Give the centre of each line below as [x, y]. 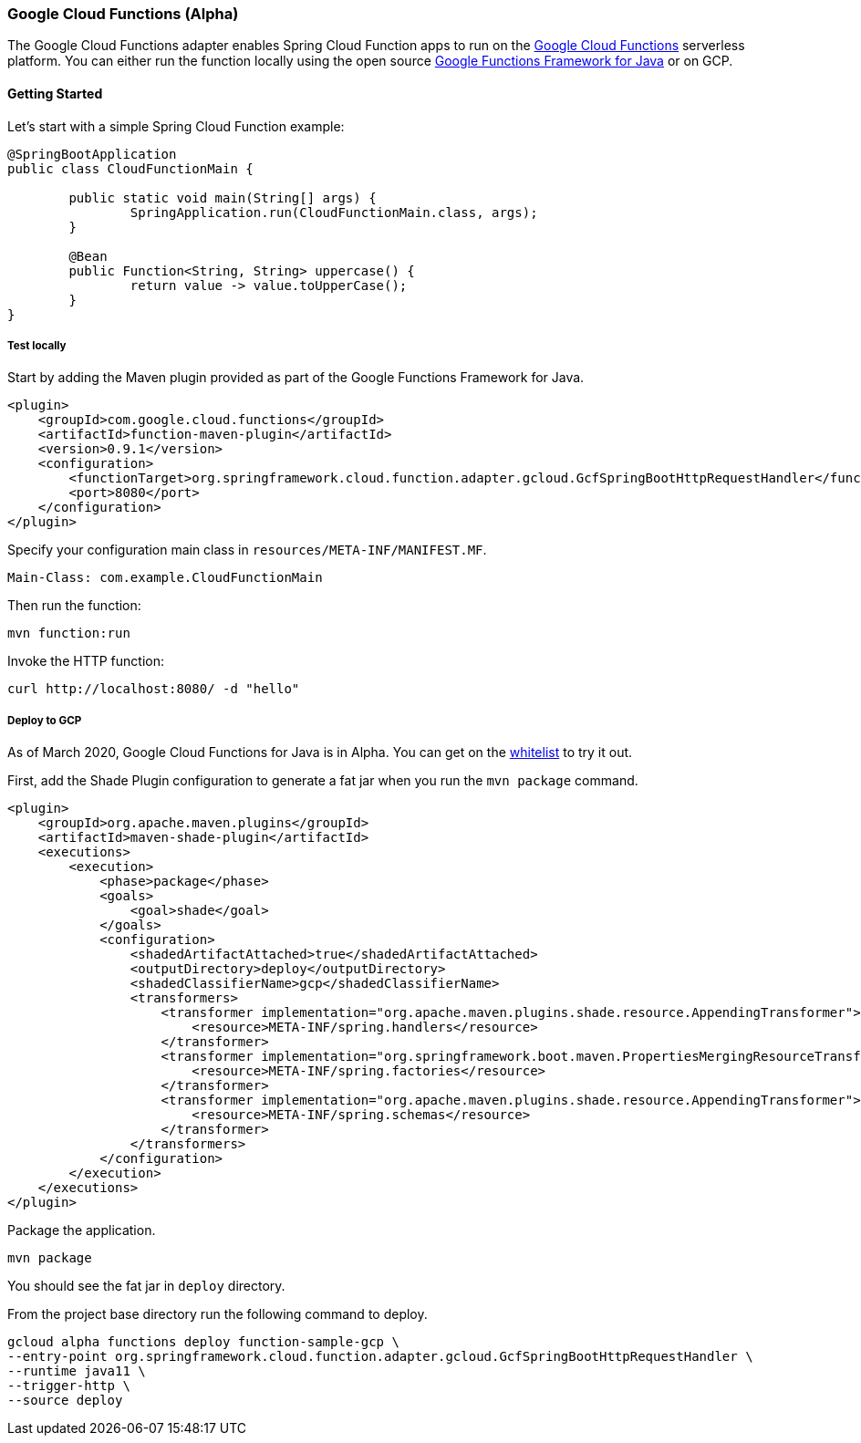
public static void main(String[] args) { [223, 197]
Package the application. [82, 1230]
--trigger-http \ [69, 1386]
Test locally [37, 345]
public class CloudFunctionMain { [130, 168]
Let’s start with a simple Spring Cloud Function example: [176, 126]
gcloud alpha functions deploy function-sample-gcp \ [203, 1342]
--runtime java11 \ [77, 1371]
